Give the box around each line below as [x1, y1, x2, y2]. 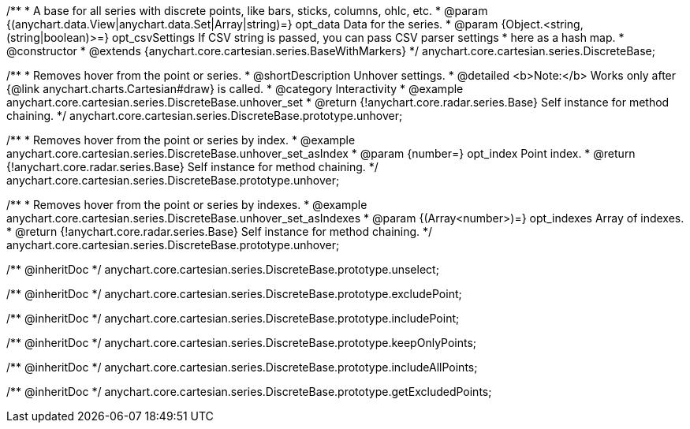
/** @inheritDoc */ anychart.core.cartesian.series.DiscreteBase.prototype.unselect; [6, 263, 439, 276]
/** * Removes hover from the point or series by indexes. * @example [6, 198, 367, 211]
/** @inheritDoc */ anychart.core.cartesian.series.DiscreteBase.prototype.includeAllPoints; [6, 360, 478, 374]
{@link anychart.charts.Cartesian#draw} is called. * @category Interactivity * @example [6, 82, 464, 95]
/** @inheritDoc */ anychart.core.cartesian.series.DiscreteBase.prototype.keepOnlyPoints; [6, 336, 477, 349]
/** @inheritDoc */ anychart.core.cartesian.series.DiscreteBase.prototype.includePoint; [6, 311, 460, 325]
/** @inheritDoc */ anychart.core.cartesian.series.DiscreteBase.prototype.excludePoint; [6, 287, 462, 300]
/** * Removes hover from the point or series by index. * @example [6, 133, 356, 147]
